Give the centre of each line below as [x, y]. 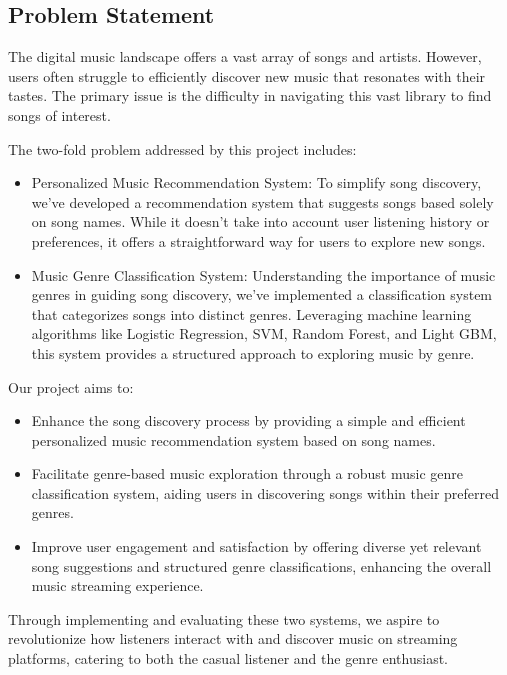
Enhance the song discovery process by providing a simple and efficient [248, 420]
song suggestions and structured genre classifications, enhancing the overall [261, 565]
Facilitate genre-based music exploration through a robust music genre [247, 473]
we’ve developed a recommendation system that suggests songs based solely [262, 201]
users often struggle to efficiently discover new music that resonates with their [247, 75]
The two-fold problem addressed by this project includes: [182, 148]
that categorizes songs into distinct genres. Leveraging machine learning [251, 313]
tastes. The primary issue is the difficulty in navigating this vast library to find [250, 95]
